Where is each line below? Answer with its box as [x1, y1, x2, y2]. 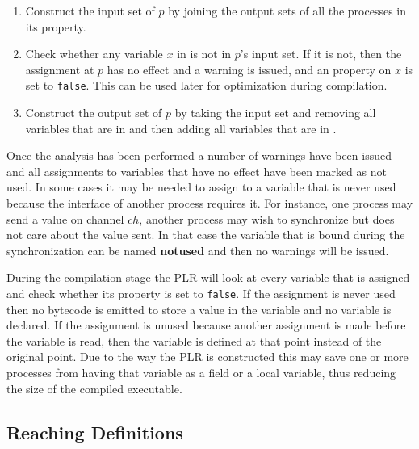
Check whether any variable [25, 45, 163, 62]
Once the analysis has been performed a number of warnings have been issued [6, 147, 392, 164]
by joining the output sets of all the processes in [168, 2, 407, 19]
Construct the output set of [25, 104, 162, 121]
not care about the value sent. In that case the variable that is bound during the [6, 226, 405, 243]
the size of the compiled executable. [6, 380, 182, 397]
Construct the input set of [25, 2, 155, 19]
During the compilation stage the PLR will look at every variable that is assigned [6, 269, 410, 286]
